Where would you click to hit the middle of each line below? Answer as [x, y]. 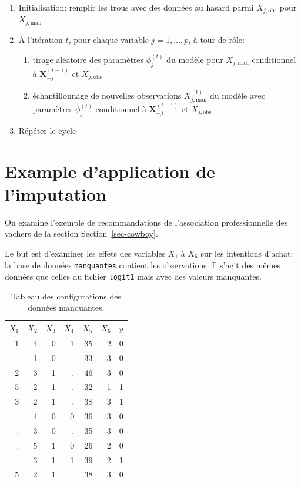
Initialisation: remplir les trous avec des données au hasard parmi [136, 7]
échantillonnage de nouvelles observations [107, 95]
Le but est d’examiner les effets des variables [85, 253]
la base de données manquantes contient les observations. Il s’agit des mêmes [143, 265]
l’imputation [56, 193]
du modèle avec [238, 95]
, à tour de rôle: [216, 39]
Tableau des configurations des [66, 296]
